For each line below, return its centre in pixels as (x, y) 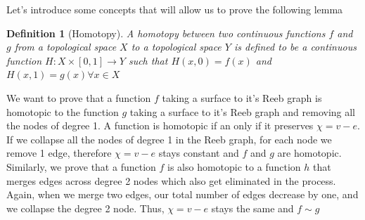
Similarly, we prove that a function (81, 166)
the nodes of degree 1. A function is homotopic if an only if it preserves (160, 125)
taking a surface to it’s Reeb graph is (242, 97)
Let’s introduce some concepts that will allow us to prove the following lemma (175, 9)
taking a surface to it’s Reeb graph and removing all (243, 111)
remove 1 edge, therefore (59, 153)
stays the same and (252, 208)
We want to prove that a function (79, 97)
